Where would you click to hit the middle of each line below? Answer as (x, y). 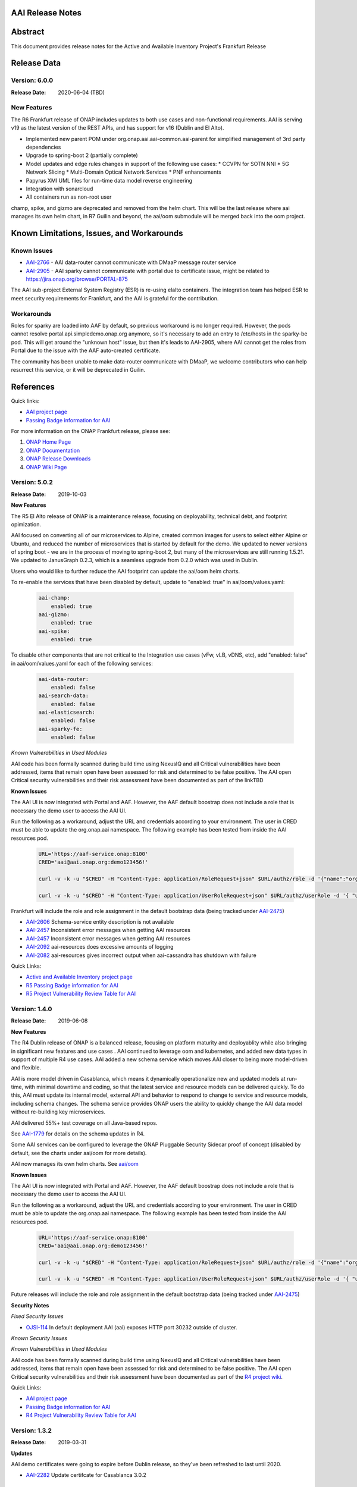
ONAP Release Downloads (58, 459)
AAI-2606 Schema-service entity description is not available (100, 922)
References (33, 387)
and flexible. (26, 1068)
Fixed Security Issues (37, 1316)
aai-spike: (54, 631)
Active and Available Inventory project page (79, 977)
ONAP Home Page (48, 442)
